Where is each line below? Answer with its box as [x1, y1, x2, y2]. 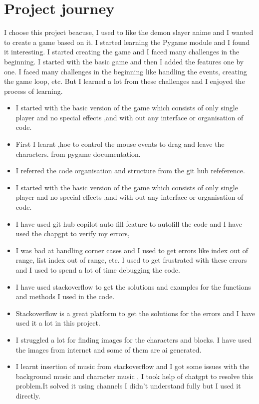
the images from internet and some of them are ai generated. [15, 344, 202, 355]
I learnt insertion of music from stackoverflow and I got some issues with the [15, 361, 250, 372]
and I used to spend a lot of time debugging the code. [15, 265, 180, 275]
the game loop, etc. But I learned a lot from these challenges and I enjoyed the [4, 76, 245, 86]
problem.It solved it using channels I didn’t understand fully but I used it [15, 381, 241, 391]
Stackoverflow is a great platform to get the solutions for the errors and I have [15, 308, 256, 318]
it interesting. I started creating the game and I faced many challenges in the [4, 46, 240, 57]
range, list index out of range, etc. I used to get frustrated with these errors [15, 255, 247, 265]
